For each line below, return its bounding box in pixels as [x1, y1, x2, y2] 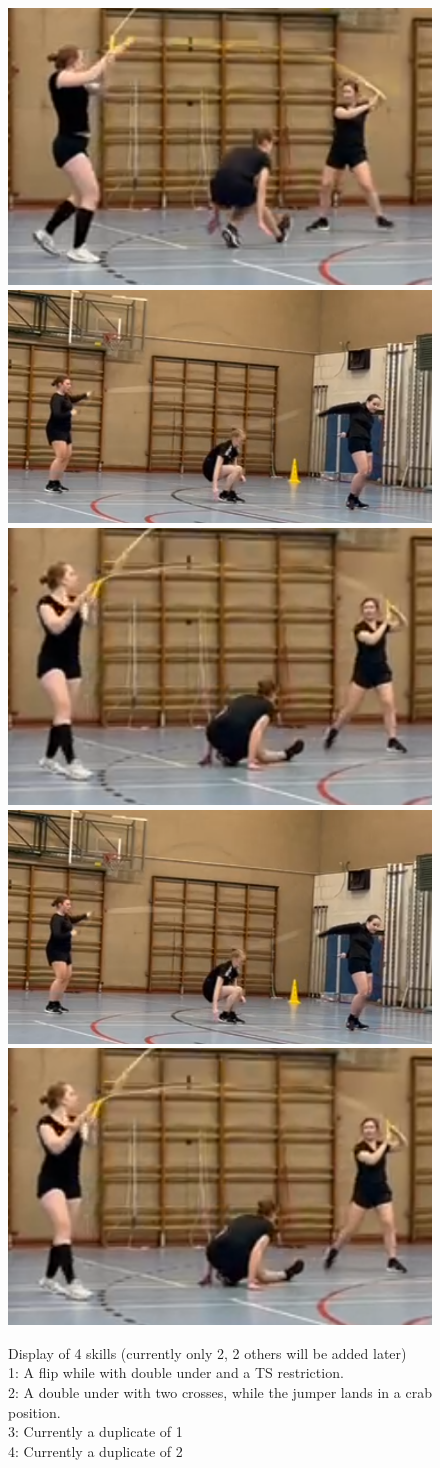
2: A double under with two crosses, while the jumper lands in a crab [8, 1382, 432, 1403]
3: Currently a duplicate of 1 [8, 1421, 183, 1442]
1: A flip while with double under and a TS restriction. [8, 1362, 344, 1383]
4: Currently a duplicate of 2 [8, 1440, 183, 1461]
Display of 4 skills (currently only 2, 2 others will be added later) [8, 1342, 407, 1363]
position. [8, 1401, 61, 1422]
